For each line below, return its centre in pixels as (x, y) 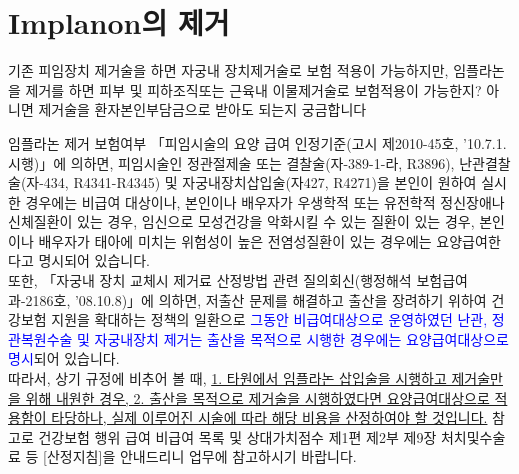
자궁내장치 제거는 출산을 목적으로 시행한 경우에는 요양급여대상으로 (301, 338)
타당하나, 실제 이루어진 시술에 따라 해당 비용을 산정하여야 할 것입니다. (269, 417)
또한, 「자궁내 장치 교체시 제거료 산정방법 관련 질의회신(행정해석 (210, 280)
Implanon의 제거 (119, 22)
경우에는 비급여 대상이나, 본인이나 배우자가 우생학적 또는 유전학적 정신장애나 (265, 201)
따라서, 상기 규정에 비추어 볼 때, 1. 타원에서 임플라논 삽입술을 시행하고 (227, 378)
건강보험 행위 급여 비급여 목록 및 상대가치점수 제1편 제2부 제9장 (237, 436)
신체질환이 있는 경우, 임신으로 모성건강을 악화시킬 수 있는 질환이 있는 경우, (241, 221)
